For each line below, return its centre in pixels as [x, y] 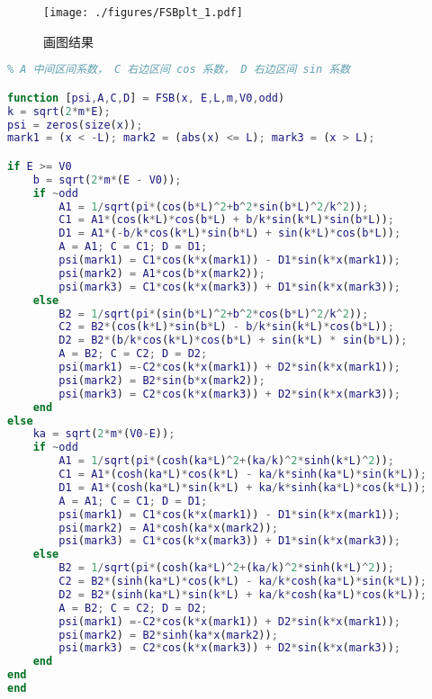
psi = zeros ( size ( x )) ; [75, 125]
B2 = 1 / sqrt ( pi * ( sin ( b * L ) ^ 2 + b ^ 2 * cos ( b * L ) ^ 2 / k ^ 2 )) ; [214, 314]
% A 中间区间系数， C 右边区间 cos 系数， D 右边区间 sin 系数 [179, 70]
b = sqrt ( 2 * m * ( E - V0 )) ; [107, 179]
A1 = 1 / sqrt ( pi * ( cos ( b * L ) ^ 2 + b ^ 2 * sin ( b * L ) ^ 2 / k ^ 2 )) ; [214, 206]
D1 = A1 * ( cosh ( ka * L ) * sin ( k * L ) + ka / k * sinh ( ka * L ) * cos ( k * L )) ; [243, 487]
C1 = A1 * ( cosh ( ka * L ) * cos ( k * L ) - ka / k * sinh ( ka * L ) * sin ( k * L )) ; [243, 475]
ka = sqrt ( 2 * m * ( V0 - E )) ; [104, 434]
